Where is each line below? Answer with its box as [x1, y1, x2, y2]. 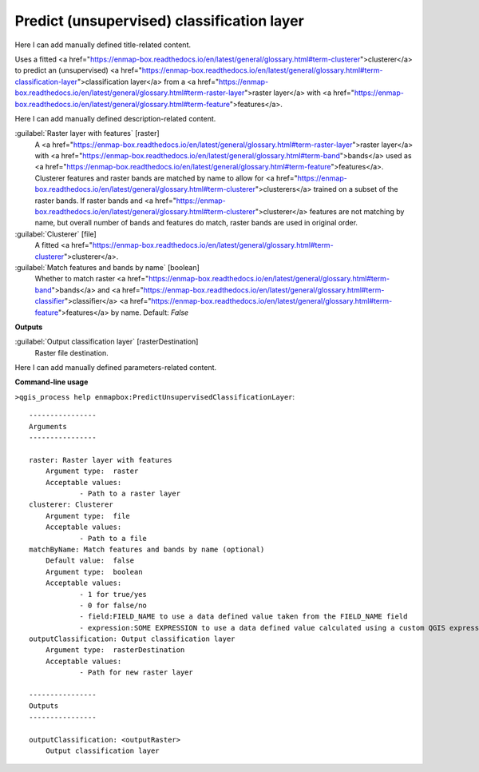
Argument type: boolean [45, 567, 143, 576]
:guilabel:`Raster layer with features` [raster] [14, 129, 160, 138]
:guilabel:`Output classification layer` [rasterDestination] [14, 336, 199, 347]
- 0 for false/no [79, 600, 148, 610]
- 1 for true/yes [79, 590, 148, 599]
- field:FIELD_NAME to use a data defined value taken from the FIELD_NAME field [79, 612, 408, 621]
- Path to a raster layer [79, 489, 181, 498]
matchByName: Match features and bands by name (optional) [29, 544, 265, 554]
